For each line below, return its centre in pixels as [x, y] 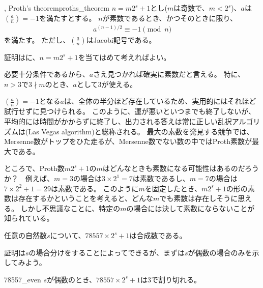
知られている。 [29, 218]
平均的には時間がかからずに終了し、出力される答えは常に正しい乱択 [118, 121]
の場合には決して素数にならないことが [191, 208]
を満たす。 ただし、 [37, 39]
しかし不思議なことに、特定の [70, 208]
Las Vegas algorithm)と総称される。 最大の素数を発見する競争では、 [141, 131]
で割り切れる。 [176, 279]
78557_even [23, 279]
